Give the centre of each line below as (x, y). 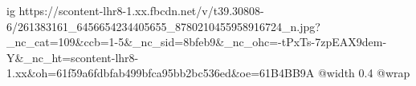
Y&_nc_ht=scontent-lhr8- (73, 57)
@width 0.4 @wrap (364, 73)
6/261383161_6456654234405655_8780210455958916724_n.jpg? (163, 26)
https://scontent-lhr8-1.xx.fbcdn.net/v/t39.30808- (141, 10)
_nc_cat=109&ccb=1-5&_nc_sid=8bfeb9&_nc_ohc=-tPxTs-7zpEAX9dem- (197, 42)
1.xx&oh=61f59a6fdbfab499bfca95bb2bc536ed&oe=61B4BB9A (161, 73)
